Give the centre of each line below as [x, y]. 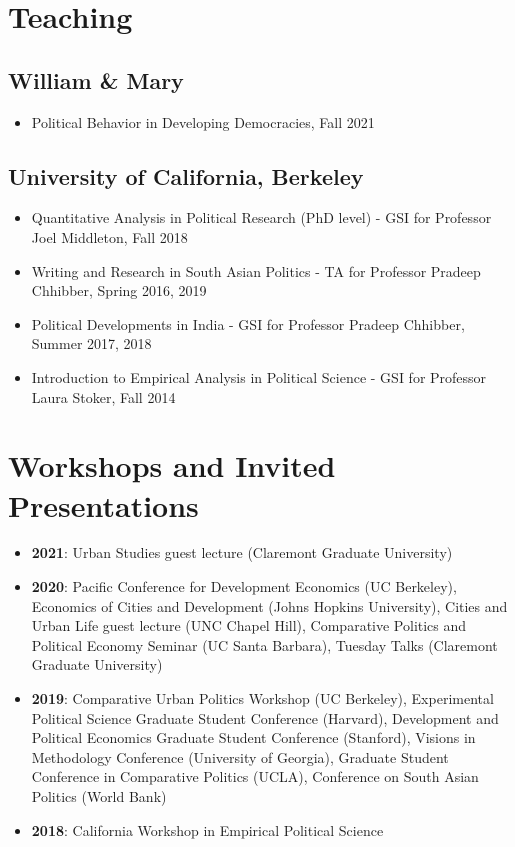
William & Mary [96, 79]
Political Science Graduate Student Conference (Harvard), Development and [265, 717]
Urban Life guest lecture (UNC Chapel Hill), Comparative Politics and [249, 625]
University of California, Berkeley [186, 175]
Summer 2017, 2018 [91, 343]
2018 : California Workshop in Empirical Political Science [207, 829]
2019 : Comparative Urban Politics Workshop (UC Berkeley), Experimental [262, 698]
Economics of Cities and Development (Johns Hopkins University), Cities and [269, 605]
